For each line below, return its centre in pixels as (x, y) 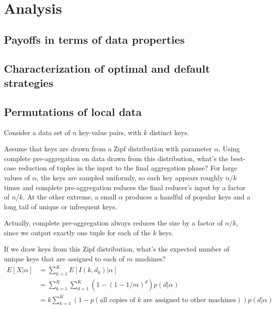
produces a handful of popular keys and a (188, 197)
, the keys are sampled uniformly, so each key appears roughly (130, 177)
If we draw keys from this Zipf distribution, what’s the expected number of (117, 249)
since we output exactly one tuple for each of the (77, 232)
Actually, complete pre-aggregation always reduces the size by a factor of (113, 223)
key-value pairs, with (110, 132)
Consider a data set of (37, 132)
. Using (229, 149)
